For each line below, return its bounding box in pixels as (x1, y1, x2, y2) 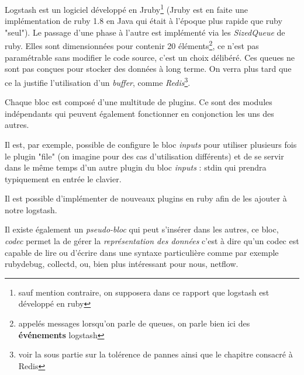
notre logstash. (5, 203, 57, 216)
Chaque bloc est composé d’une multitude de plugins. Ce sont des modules (5, 96, 272, 108)
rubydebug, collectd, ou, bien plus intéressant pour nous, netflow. (5, 258, 239, 270)
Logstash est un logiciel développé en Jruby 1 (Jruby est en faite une (5, 2, 248, 15)
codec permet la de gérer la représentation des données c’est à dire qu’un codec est (5, 235, 299, 247)
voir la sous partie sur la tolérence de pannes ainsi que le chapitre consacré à (18, 348, 293, 360)
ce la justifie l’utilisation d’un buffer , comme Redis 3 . (5, 74, 191, 88)
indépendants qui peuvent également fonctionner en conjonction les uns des (5, 107, 274, 119)
